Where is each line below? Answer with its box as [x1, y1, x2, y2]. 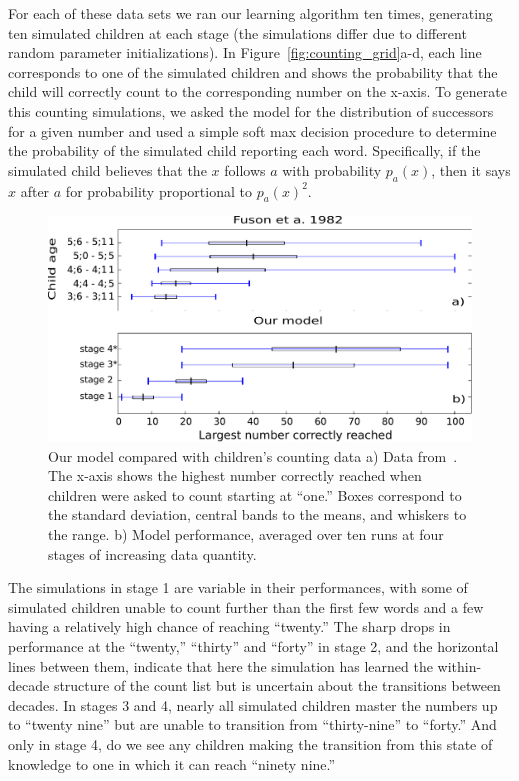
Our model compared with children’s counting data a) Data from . [48, 445, 458, 466]
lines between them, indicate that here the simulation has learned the [8, 655, 433, 676]
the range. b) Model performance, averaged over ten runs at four [48, 523, 444, 544]
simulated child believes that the [8, 159, 207, 180]
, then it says [431, 159, 511, 180]
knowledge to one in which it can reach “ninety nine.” [8, 753, 336, 774]
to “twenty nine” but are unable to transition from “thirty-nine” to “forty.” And [8, 714, 497, 735]
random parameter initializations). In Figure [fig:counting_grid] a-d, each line [8, 42, 482, 63]
